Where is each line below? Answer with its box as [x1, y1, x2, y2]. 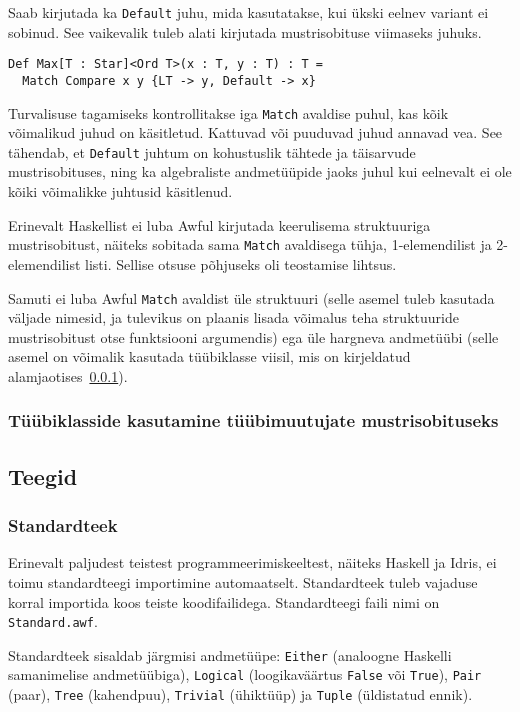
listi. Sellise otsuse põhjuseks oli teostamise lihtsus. [85, 253, 397, 274]
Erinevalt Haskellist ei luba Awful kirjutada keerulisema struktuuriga [8, 214, 431, 235]
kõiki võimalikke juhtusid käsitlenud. [8, 181, 233, 202]
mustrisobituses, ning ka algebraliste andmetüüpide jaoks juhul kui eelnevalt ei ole [8, 161, 512, 182]
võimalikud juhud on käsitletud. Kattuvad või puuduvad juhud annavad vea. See [8, 122, 503, 143]
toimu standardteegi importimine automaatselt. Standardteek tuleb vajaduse [8, 571, 478, 592]
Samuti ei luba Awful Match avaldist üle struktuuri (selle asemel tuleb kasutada [8, 287, 495, 308]
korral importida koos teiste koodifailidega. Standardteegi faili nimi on [8, 591, 440, 612]
